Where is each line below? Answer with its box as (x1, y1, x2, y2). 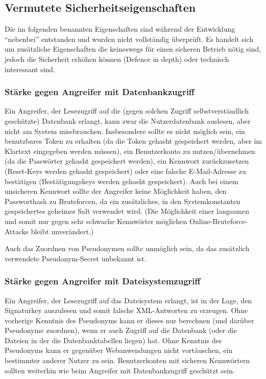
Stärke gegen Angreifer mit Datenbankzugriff (5, 85, 195, 98)
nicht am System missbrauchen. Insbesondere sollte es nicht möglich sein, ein (5, 125, 245, 136)
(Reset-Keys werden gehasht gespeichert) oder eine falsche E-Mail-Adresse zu (5, 165, 246, 176)
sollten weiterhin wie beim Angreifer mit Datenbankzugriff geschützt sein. (5, 365, 235, 375)
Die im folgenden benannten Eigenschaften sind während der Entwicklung (5, 24, 235, 34)
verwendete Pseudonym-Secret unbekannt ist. (5, 253, 147, 263)
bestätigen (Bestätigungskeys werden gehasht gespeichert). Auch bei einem (5, 175, 238, 186)
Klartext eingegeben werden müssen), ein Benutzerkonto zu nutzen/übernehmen (5, 145, 255, 156)
